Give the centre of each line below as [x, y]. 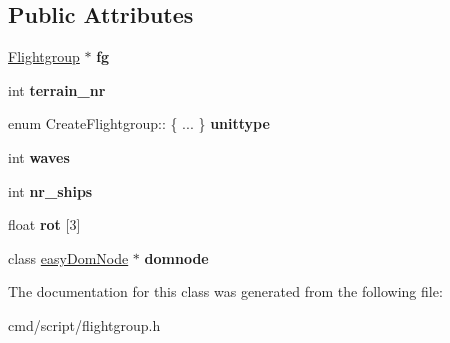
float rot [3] [44, 224]
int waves [39, 156]
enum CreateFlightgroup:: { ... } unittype [139, 123]
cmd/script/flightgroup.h [84, 324]
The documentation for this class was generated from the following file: [225, 291]
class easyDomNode [68, 257]
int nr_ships [50, 190]
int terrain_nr [57, 89]
